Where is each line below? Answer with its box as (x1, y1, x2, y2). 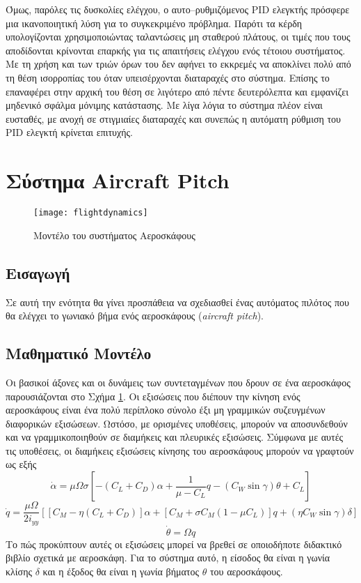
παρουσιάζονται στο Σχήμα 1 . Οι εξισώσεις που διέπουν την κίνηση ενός (6, 388, 300, 403)
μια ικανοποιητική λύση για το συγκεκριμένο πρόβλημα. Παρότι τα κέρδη (6, 15, 303, 30)
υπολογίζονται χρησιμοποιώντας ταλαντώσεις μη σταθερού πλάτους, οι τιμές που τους (6, 29, 351, 44)
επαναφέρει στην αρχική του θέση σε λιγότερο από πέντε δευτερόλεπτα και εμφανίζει (6, 84, 348, 98)
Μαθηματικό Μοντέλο (6, 342, 152, 364)
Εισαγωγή (6, 262, 70, 283)
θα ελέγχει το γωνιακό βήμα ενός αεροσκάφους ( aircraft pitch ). (6, 308, 264, 323)
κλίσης (6, 563, 33, 578)
